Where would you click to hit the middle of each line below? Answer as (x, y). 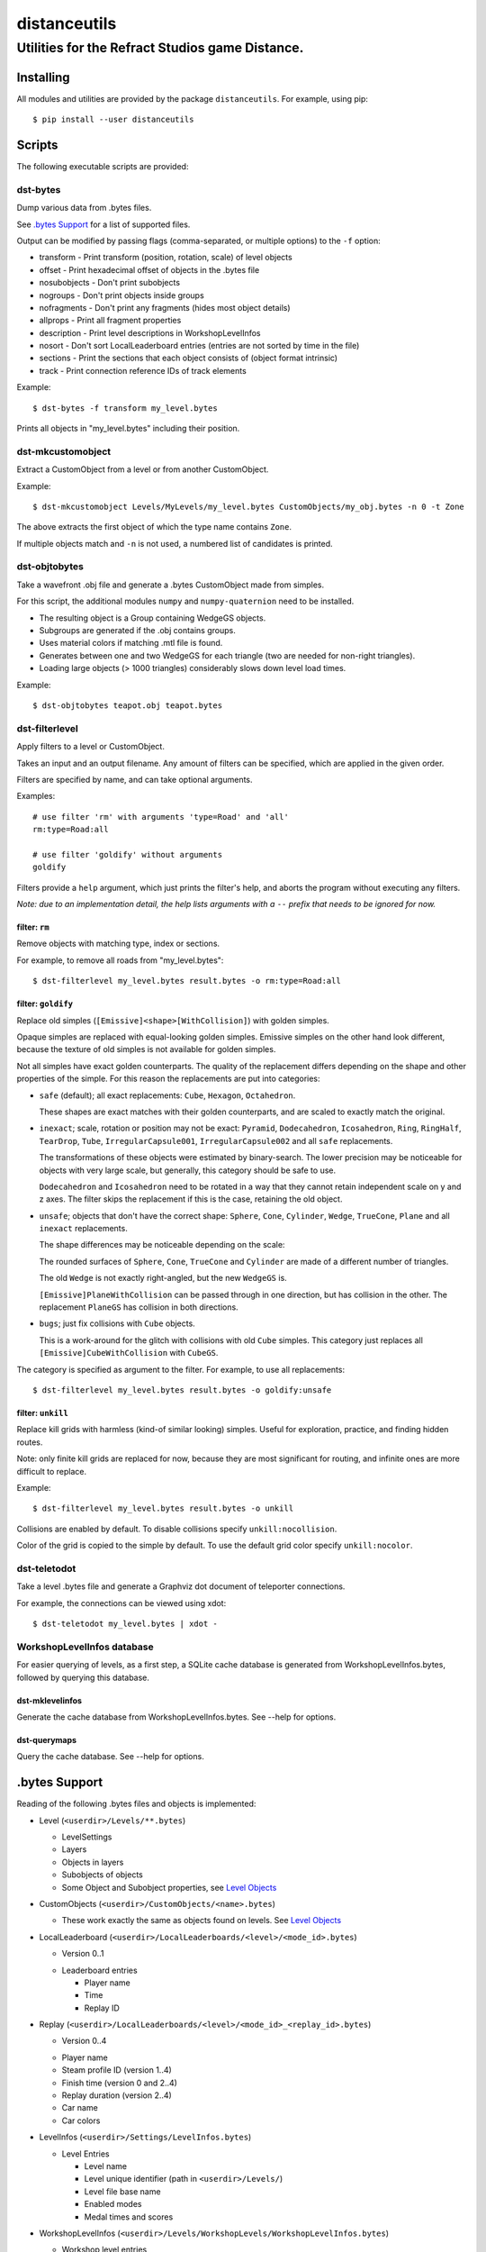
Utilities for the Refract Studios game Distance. (160, 48)
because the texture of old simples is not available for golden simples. (146, 1049)
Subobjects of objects (102, 1875)
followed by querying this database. (83, 1677)
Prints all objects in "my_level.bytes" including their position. (128, 429)
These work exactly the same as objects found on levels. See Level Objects (202, 1921)
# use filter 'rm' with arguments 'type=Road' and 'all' (161, 817)
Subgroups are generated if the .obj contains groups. (137, 631)
